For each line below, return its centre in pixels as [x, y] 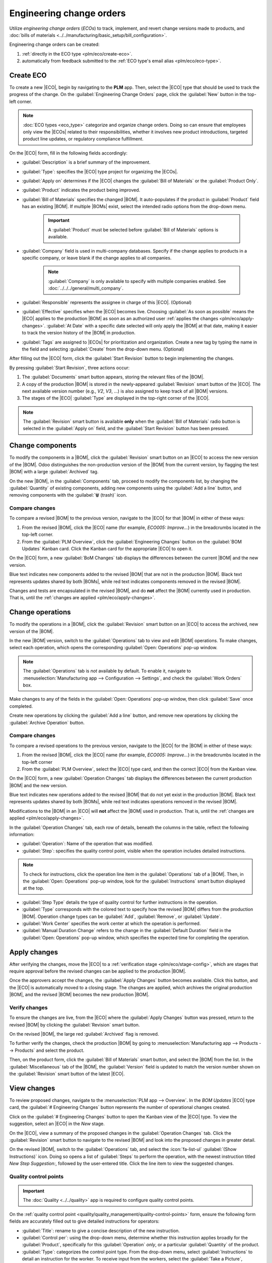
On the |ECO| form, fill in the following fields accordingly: [69, 153]
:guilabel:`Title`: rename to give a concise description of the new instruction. [101, 1231]
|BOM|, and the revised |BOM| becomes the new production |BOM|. [79, 995]
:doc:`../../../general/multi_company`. [86, 288]
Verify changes [28, 1007]
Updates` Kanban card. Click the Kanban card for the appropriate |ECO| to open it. [107, 549]
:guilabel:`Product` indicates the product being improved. [81, 190]
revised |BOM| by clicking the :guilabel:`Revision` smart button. [75, 1025]
